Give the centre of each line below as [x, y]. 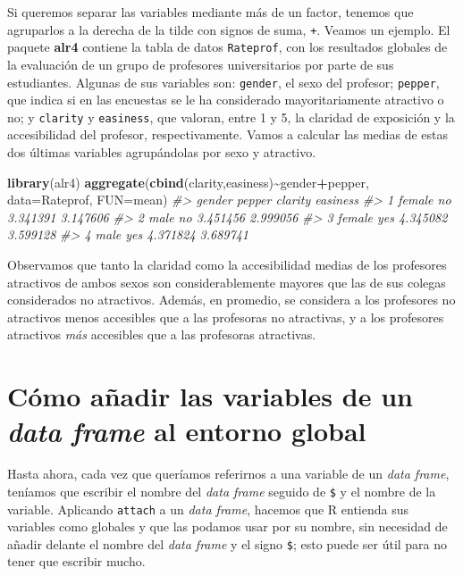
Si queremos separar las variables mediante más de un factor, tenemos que [210, 12]
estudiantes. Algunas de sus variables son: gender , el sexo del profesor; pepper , [223, 82]
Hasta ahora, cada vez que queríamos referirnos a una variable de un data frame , [228, 474]
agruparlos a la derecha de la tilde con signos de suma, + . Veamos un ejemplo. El [229, 29]
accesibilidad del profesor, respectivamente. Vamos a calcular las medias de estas [228, 134]
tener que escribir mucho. [76, 561]
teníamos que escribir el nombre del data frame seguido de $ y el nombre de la [222, 491]
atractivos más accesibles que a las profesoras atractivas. [162, 334]
